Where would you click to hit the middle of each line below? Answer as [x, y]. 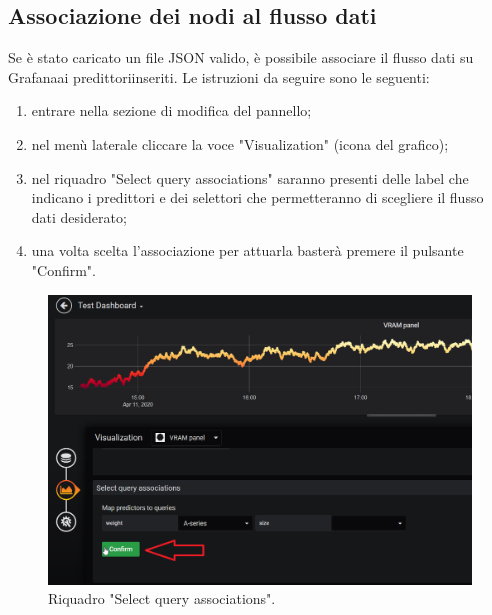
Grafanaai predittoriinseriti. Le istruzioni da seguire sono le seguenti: [219, 76]
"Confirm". [63, 269]
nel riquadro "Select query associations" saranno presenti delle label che [250, 177]
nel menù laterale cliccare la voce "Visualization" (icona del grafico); [240, 143]
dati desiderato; [79, 216]
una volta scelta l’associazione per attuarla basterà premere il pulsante [247, 250]
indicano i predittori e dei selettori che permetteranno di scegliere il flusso [257, 197]
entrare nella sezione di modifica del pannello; [171, 110]
